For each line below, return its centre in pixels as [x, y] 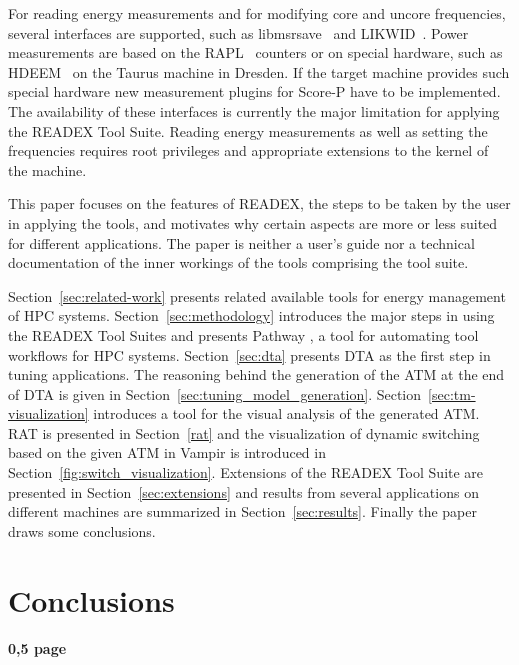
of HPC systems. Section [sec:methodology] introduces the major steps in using [251, 315]
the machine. [47, 169]
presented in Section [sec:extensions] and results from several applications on [243, 491]
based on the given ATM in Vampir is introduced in [167, 452]
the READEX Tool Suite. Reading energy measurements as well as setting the [248, 130]
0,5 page [37, 647]
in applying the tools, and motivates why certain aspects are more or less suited [253, 222]
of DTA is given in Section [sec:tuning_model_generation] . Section [215, 393]
